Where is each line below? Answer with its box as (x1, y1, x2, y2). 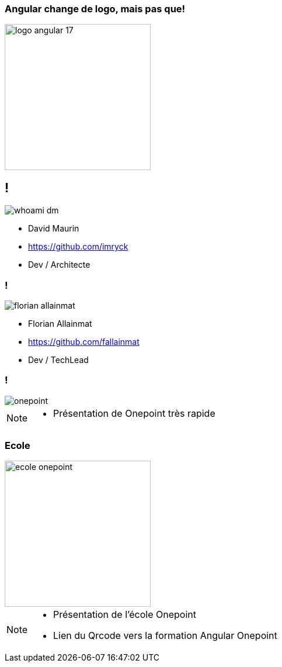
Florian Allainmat (28, 318, 92, 329)
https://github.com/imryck (28, 241, 128, 252)
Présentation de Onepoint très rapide (53, 407, 215, 419)
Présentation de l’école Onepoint (53, 609, 196, 621)
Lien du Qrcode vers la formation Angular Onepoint (53, 630, 277, 642)
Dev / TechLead (28, 354, 89, 365)
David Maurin (28, 223, 79, 234)
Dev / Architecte (28, 260, 90, 270)
